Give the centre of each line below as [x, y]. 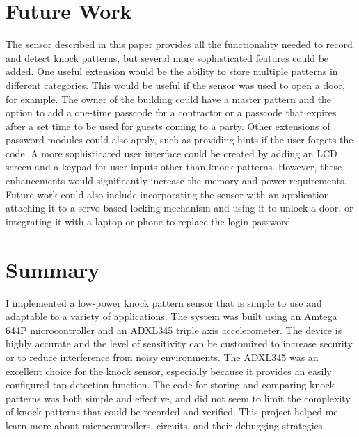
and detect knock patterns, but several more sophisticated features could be [167, 57]
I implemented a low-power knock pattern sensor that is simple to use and [164, 302]
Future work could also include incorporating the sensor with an [143, 194]
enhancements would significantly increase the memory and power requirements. [176, 181]
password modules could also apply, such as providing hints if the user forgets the [179, 140]
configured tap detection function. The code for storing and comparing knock [170, 384]
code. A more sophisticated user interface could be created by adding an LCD [171, 153]
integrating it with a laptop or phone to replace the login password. [150, 221]
